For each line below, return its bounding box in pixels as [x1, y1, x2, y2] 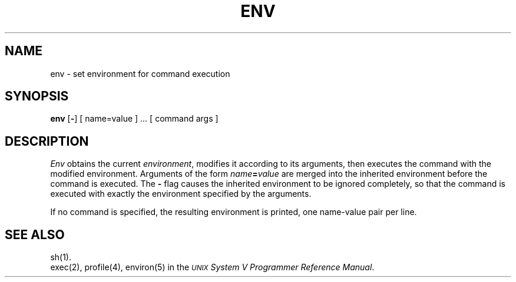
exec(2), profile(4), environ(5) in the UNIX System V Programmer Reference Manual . [50, 262, 375, 273]
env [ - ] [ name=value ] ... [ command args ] [50, 113, 219, 124]
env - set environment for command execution [50, 68, 230, 79]
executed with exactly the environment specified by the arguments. [50, 189, 312, 199]
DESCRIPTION [5, 133, 89, 149]
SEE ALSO [5, 227, 65, 242]
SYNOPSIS [5, 89, 69, 104]
